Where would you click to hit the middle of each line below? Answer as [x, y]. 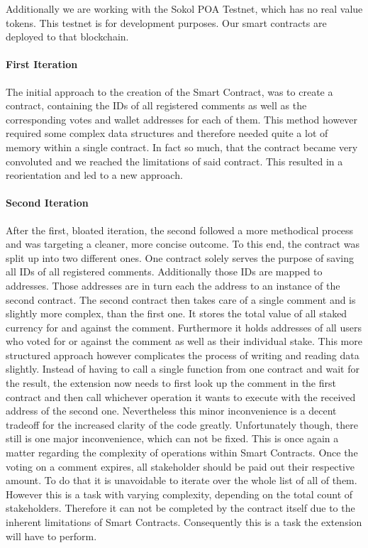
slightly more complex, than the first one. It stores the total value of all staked [177, 313]
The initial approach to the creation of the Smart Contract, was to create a [169, 91]
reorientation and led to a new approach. [94, 175]
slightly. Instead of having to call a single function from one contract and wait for [183, 369]
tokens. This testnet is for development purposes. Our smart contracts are [166, 22]
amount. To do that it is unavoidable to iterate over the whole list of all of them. [182, 480]
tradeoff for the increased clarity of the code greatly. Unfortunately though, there [182, 424]
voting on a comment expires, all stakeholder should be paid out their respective [180, 466]
